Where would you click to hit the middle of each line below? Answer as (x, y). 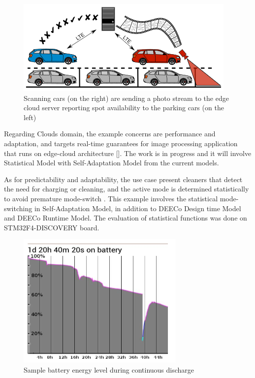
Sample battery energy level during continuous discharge (109, 369)
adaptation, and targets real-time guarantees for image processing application (121, 143)
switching (18, 208)
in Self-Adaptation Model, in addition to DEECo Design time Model (138, 208)
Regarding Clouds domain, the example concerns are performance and (110, 134)
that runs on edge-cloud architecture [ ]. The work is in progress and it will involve (128, 153)
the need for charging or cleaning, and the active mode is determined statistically (127, 189)
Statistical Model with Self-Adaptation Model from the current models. (112, 163)
